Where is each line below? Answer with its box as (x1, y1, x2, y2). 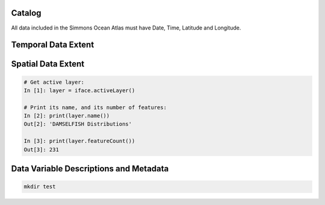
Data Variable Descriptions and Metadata (11, 163, 169, 174)
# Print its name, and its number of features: (23, 104, 167, 111)
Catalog (11, 8, 42, 18)
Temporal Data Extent (11, 40, 94, 50)
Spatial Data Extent (11, 59, 84, 69)
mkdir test (23, 183, 56, 190)
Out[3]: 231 (23, 146, 60, 153)
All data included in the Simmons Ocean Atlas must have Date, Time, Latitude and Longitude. (11, 24, 241, 31)
